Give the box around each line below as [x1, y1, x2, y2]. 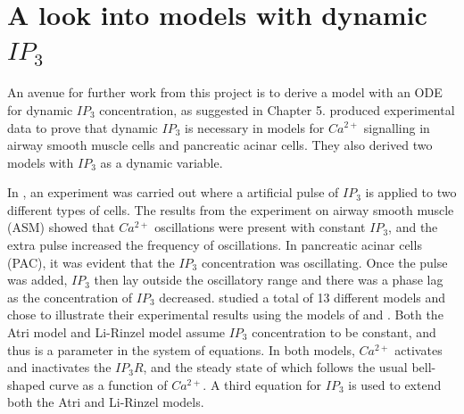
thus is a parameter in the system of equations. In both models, [7, 340, 355, 359]
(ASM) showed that [7, 218, 115, 236]
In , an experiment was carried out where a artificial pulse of [7, 183, 339, 202]
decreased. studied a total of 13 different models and [159, 287, 446, 306]
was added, [7, 270, 68, 289]
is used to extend [348, 375, 442, 393]
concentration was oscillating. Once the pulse [201, 253, 448, 271]
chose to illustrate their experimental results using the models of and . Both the [7, 305, 443, 324]
